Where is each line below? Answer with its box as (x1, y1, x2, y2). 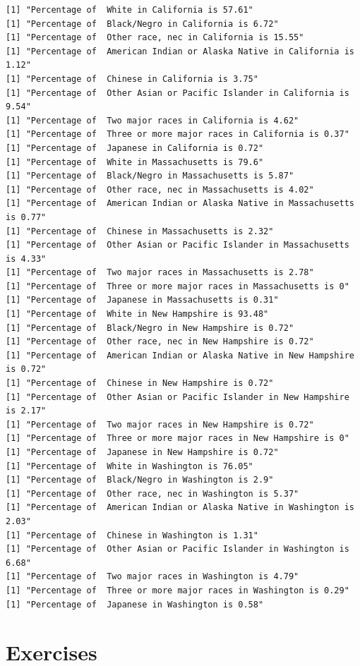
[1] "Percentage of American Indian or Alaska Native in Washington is (6, 502, 354, 513)
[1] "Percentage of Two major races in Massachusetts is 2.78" (6, 267, 314, 278)
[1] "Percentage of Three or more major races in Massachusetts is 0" (6, 281, 349, 291)
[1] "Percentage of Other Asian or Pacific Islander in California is (6, 87, 349, 98)
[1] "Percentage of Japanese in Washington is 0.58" (6, 599, 264, 610)
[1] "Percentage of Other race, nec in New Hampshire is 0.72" (6, 337, 314, 347)
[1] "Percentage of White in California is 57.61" (6, 5, 253, 15)
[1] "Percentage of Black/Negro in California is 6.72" (6, 18, 279, 29)
